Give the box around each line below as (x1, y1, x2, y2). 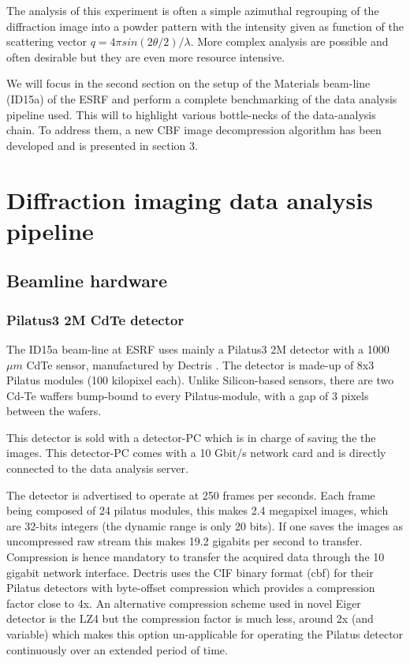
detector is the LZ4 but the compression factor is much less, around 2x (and (6, 610, 374, 627)
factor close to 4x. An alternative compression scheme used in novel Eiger (6, 594, 361, 611)
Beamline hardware (6, 268, 168, 293)
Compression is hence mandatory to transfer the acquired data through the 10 (6, 549, 385, 565)
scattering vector (6, 33, 88, 50)
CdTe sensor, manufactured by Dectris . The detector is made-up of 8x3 (26, 356, 375, 373)
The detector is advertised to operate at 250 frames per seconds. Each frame (6, 486, 375, 503)
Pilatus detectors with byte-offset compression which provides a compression (6, 579, 375, 596)
